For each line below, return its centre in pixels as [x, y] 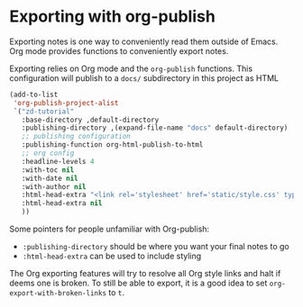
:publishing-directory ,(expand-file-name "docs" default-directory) [155, 128]
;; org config [48, 153]
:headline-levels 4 [58, 161]
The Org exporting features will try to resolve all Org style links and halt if [145, 274]
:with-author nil [54, 186]
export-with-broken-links [58, 293]
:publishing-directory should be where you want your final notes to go [156, 247]
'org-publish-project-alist [66, 103]
